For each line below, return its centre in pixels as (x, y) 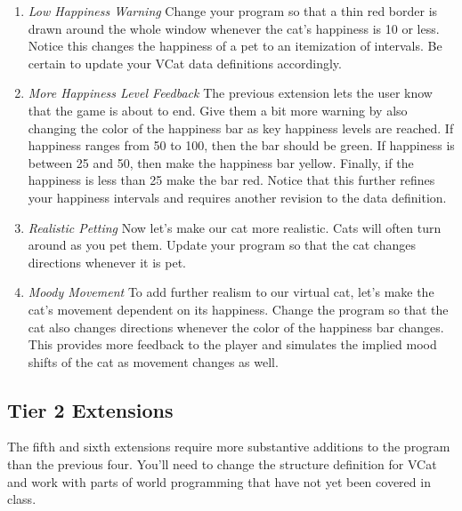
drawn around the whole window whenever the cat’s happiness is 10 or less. (234, 28)
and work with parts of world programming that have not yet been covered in (219, 481)
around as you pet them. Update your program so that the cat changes (222, 245)
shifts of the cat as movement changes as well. (153, 361)
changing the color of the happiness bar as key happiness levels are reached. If (241, 128)
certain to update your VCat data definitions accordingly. (185, 63)
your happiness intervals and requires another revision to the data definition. (237, 197)
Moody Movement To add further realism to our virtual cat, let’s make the (231, 292)
